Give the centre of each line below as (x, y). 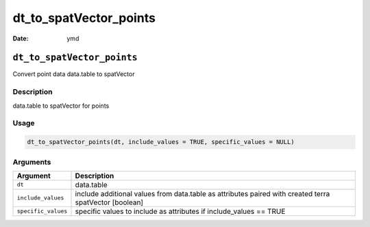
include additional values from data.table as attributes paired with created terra (202, 193)
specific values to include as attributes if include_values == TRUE (180, 211)
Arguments (32, 162)
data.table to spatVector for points (61, 106)
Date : (21, 38)
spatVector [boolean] (109, 202)
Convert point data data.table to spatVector (74, 74)
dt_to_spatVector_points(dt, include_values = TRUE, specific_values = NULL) (161, 142)
